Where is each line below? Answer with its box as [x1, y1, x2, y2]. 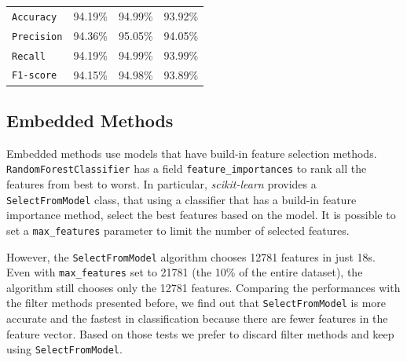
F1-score [12, 70, 57, 82]
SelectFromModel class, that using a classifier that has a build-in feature [6, 191, 357, 207]
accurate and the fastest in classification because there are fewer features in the [6, 310, 388, 327]
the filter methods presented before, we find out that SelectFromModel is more [6, 294, 387, 311]
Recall [12, 50, 46, 62]
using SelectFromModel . [6, 341, 123, 357]
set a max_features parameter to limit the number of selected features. [6, 221, 350, 238]
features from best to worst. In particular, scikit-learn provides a [6, 176, 317, 192]
